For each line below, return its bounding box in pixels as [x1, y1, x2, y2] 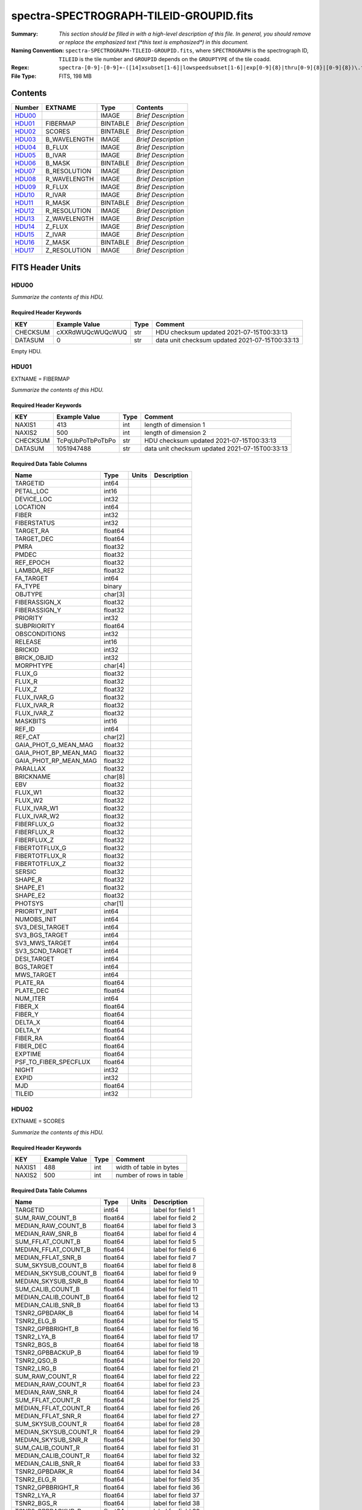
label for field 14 [153, 1309, 199, 1317]
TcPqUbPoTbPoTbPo [56, 437, 116, 445]
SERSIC [14, 867, 37, 876]
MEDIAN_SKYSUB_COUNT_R [14, 1428, 97, 1436]
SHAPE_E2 [14, 892, 45, 900]
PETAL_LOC [14, 487, 49, 495]
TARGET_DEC [14, 535, 54, 543]
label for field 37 [153, 1491, 200, 1500]
